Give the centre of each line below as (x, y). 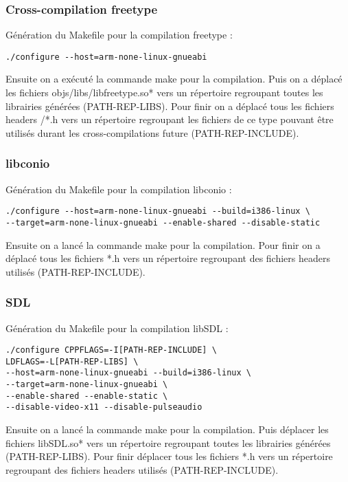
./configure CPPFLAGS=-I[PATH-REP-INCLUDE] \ (111, 350)
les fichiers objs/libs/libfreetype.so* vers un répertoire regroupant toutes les (164, 92)
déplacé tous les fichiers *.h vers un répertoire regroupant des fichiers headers (168, 258)
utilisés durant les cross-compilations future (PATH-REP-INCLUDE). (152, 132)
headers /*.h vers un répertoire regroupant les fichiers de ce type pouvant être (170, 119)
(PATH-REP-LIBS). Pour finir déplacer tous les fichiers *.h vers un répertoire (169, 456)
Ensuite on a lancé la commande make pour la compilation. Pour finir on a (163, 244)
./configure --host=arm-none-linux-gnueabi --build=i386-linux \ (158, 211)
